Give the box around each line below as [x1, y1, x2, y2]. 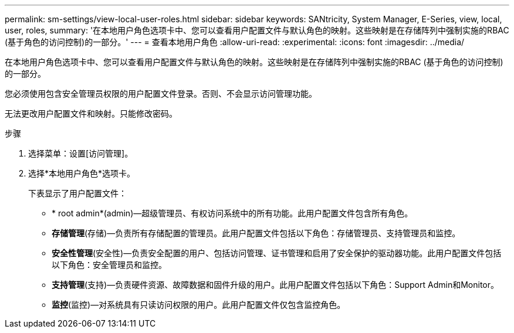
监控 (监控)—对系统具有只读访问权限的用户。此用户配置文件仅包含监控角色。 [52, 300, 346, 310]
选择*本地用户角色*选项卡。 [28, 168, 136, 178]
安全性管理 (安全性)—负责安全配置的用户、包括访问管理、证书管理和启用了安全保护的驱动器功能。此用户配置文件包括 [52, 248, 502, 258]
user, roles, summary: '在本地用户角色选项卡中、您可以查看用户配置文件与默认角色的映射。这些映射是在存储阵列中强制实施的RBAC [5, 25, 509, 35]
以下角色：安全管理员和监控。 [52, 260, 167, 270]
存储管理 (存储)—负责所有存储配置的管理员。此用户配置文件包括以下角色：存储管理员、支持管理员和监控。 [52, 228, 461, 238]
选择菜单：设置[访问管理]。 [28, 148, 133, 158]
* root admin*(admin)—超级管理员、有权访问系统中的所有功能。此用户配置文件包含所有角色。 [52, 208, 413, 218]
